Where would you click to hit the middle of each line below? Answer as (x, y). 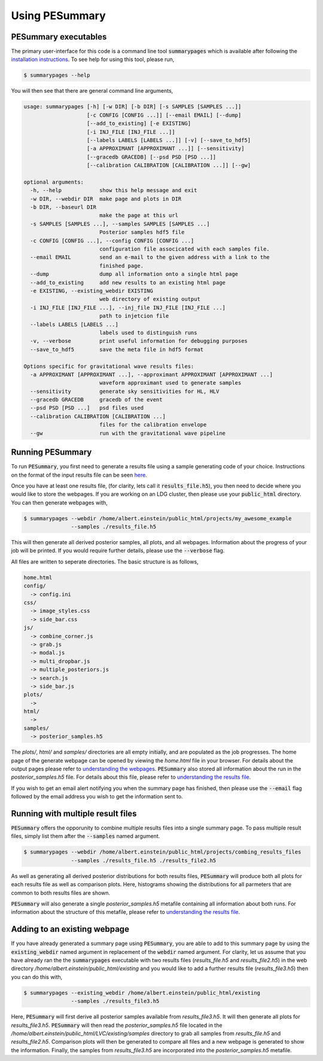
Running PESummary (51, 452)
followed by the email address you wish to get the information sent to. (97, 797)
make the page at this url (139, 216)
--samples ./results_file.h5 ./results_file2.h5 (144, 860)
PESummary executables (59, 37)
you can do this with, (37, 977)
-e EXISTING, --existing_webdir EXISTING (92, 291)
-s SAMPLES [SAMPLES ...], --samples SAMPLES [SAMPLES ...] (120, 224)
